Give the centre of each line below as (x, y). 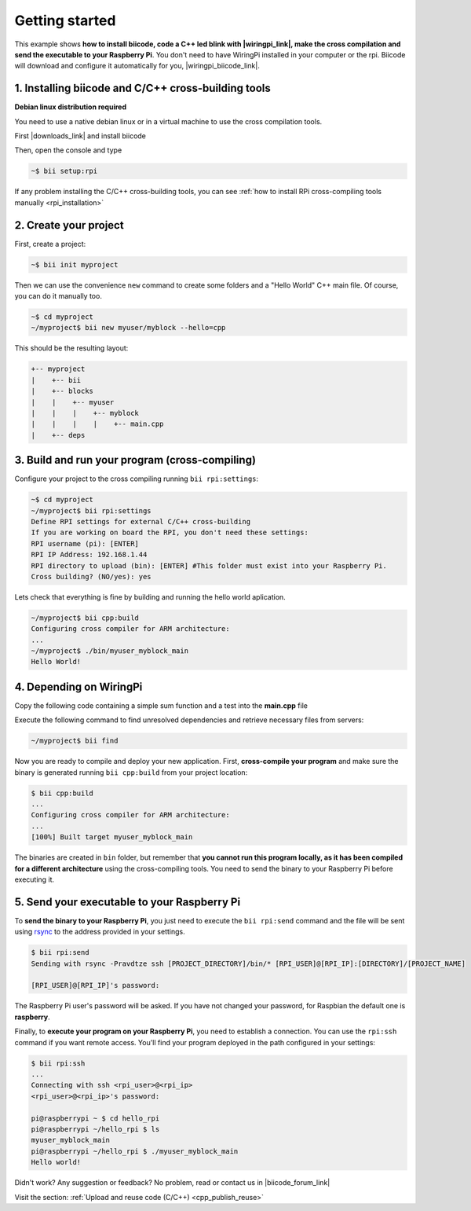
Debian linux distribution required (71, 107)
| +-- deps (58, 435)
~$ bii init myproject (75, 264)
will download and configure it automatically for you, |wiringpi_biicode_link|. (137, 66)
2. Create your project (69, 225)
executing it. (35, 879)
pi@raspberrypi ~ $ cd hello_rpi (95, 1118)
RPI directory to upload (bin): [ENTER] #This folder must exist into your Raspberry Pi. (209, 565)
